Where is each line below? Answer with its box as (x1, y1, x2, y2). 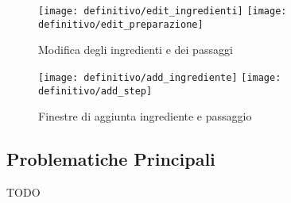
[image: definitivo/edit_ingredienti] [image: (38, 6, 287, 17)
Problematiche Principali (6, 147, 215, 171)
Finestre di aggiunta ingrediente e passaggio (38, 108, 252, 124)
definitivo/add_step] (38, 85, 153, 97)
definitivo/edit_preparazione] (38, 18, 204, 30)
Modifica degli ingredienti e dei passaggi (38, 41, 233, 58)
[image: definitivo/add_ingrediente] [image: (38, 71, 281, 83)
